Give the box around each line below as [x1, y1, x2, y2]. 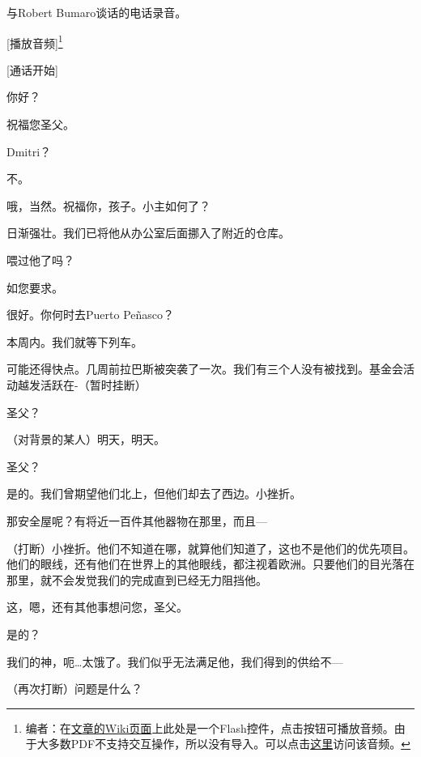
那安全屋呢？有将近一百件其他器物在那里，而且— [6, 512, 267, 529]
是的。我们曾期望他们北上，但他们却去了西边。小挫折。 [6, 485, 301, 502]
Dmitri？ [6, 142, 52, 159]
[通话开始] [6, 61, 58, 78]
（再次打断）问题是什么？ [6, 680, 142, 697]
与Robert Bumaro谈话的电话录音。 [6, 4, 187, 20]
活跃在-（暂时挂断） [40, 376, 147, 393]
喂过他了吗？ [6, 252, 74, 268]
